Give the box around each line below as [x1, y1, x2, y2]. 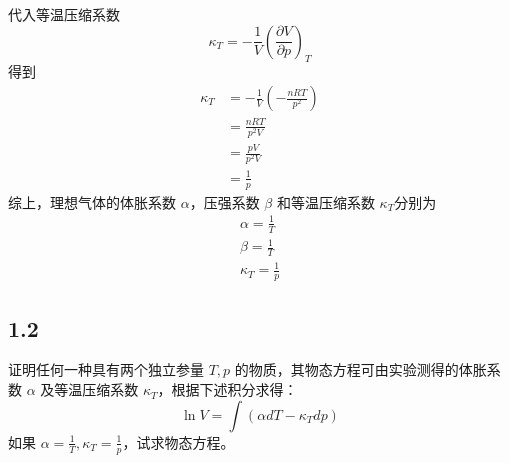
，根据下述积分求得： [157, 379, 298, 400]
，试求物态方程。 [122, 431, 235, 452]
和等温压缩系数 [276, 191, 375, 212]
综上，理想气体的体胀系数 [8, 191, 176, 212]
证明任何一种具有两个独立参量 [8, 359, 204, 380]
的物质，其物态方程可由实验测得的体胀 [234, 359, 487, 380]
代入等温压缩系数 [8, 4, 120, 24]
